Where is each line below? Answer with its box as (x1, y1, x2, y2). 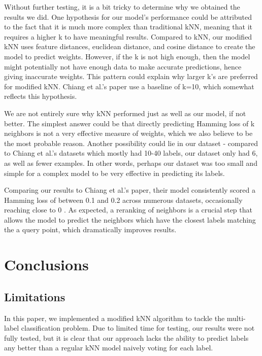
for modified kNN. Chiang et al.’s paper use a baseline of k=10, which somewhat (4, 81, 254, 91)
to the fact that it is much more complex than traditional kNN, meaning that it (4, 21, 252, 32)
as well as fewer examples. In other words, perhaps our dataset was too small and (4, 157, 257, 168)
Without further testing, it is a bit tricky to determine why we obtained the (4, 2, 240, 12)
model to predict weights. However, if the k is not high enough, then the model (4, 51, 250, 61)
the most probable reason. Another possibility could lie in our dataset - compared (4, 137, 258, 148)
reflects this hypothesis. (4, 91, 77, 101)
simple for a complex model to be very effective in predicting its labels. (4, 167, 225, 178)
